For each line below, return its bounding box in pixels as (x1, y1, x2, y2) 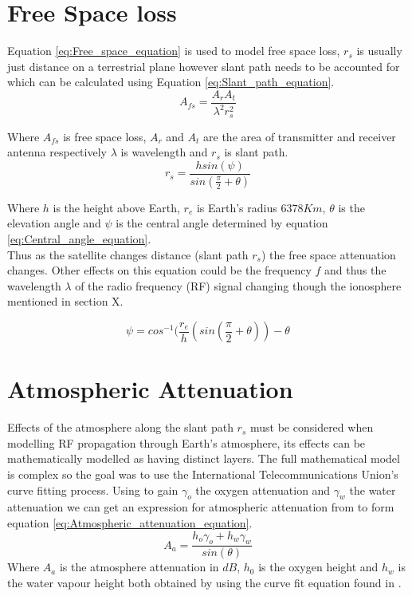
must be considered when (249, 419, 374, 436)
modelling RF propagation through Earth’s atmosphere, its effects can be (7, 434, 366, 451)
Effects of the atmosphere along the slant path (7, 419, 233, 436)
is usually (356, 42, 402, 59)
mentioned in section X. (7, 293, 124, 310)
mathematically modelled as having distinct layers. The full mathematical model (7, 450, 400, 467)
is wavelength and (120, 144, 208, 160)
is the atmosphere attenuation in (59, 559, 219, 575)
